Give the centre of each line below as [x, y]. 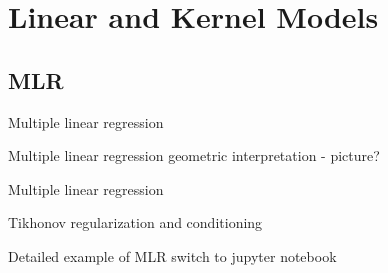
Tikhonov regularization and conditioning [135, 222]
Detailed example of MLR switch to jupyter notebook [172, 255]
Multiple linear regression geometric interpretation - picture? [194, 155]
